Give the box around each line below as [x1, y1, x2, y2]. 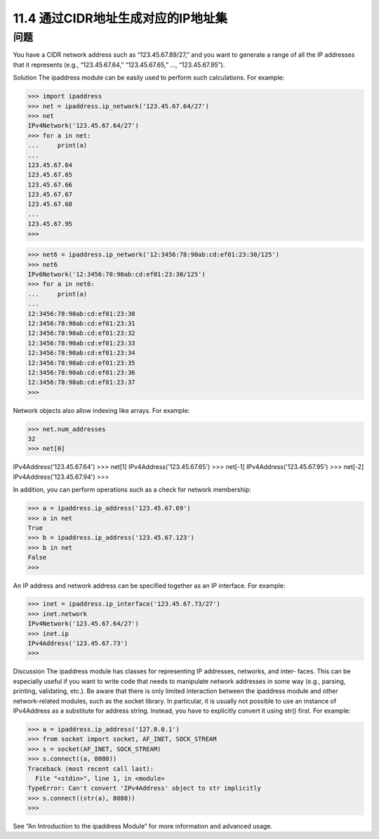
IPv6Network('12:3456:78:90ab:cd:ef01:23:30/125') [27, 270, 206, 278]
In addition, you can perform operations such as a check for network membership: [13, 485, 252, 494]
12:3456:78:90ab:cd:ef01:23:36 [27, 369, 136, 376]
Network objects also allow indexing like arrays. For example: [13, 406, 190, 414]
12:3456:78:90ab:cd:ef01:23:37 [27, 378, 136, 386]
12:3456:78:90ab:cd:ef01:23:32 [27, 329, 136, 337]
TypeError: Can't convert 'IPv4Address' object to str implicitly [27, 784, 261, 793]
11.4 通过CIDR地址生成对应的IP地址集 [13, 11, 228, 26]
